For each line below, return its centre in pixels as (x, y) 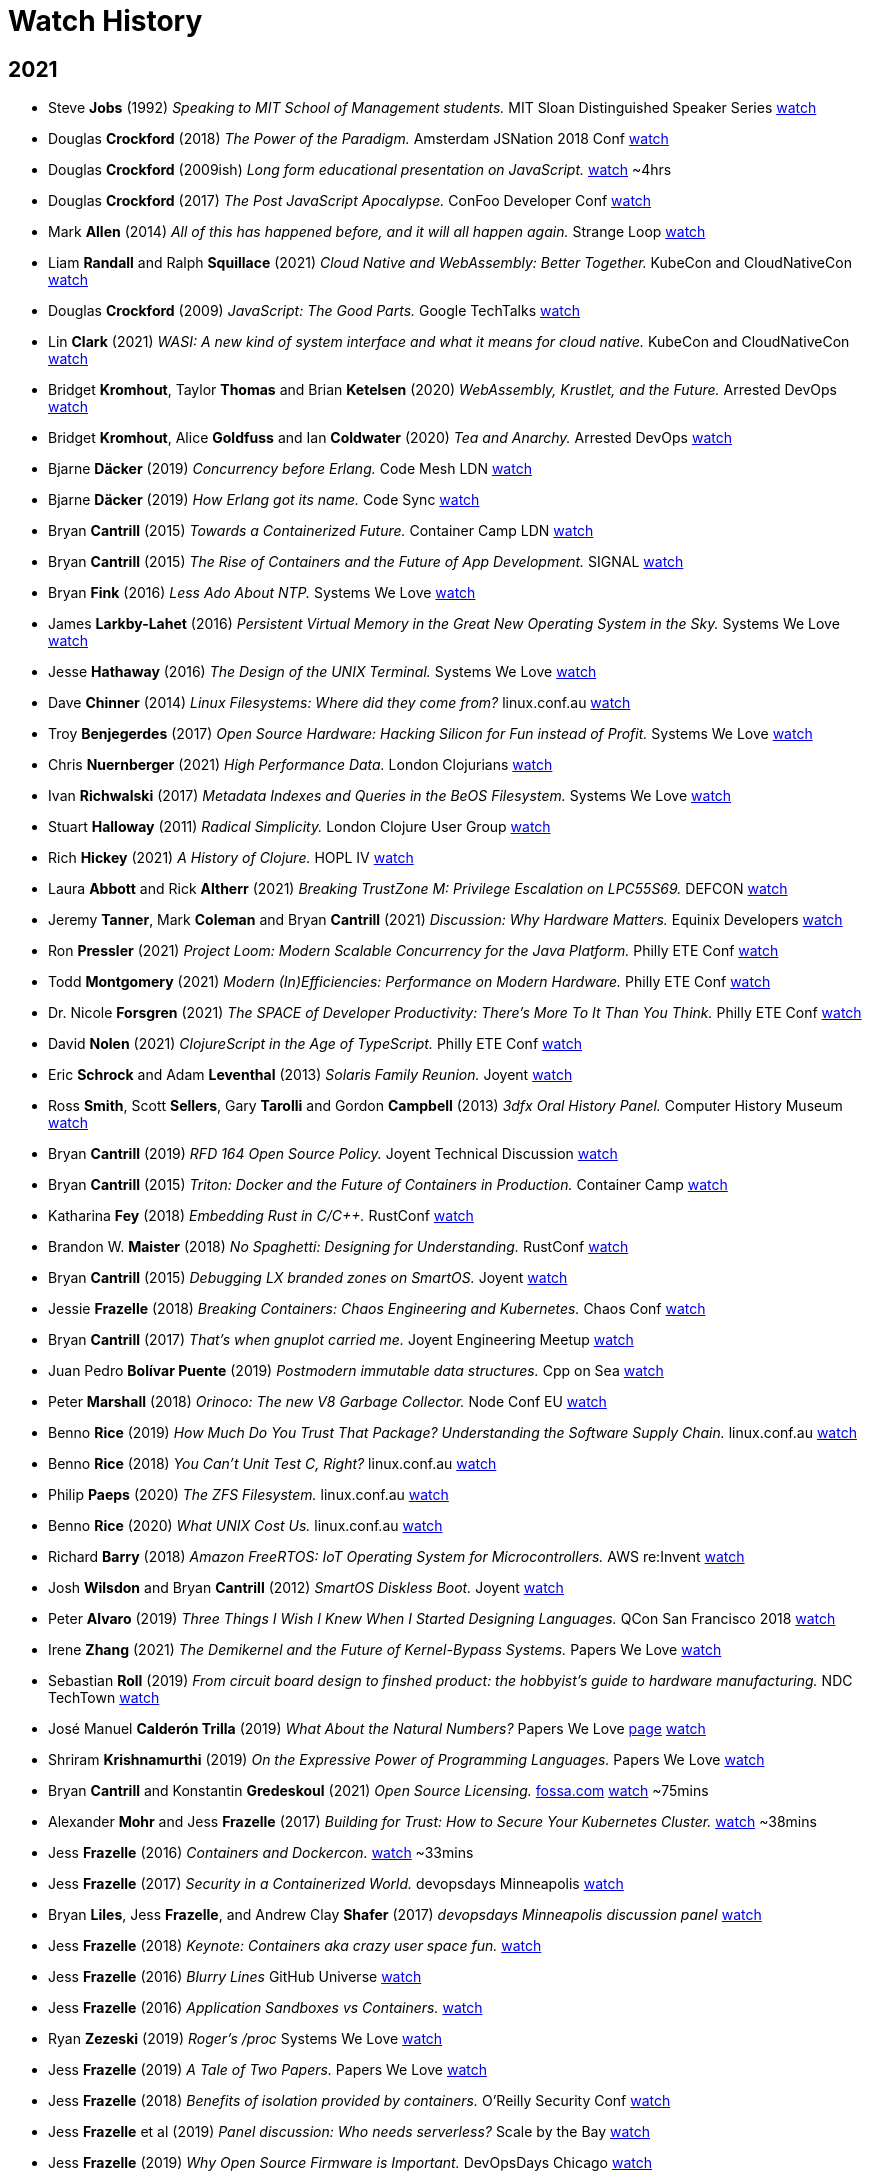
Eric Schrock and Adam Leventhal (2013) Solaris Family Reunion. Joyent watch (310, 1075)
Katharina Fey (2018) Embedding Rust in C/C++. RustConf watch (261, 1216)
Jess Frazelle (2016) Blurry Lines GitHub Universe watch (235, 1977)
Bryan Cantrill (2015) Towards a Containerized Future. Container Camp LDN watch (321, 531)
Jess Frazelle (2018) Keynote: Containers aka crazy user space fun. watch (295, 1946)
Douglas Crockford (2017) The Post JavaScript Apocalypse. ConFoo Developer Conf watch (350, 201)
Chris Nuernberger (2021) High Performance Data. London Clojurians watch (300, 765)
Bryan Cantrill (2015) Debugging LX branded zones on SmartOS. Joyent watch (308, 1278)
